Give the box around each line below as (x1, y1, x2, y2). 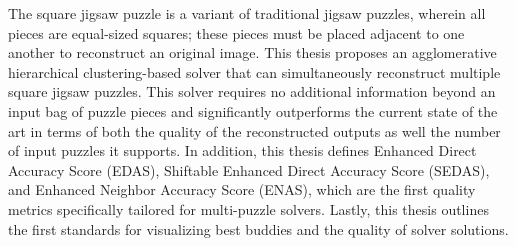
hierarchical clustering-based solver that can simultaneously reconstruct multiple (8, 61, 501, 82)
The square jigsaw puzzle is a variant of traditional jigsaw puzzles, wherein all (8, 3, 486, 23)
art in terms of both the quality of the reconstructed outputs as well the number (8, 120, 501, 141)
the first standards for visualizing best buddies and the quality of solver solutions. (8, 218, 509, 239)
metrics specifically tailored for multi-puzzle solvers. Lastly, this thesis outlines (8, 198, 489, 219)
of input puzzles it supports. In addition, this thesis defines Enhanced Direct (8, 140, 477, 161)
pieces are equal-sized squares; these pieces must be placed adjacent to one (8, 22, 465, 43)
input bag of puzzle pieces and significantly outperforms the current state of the (8, 100, 498, 121)
